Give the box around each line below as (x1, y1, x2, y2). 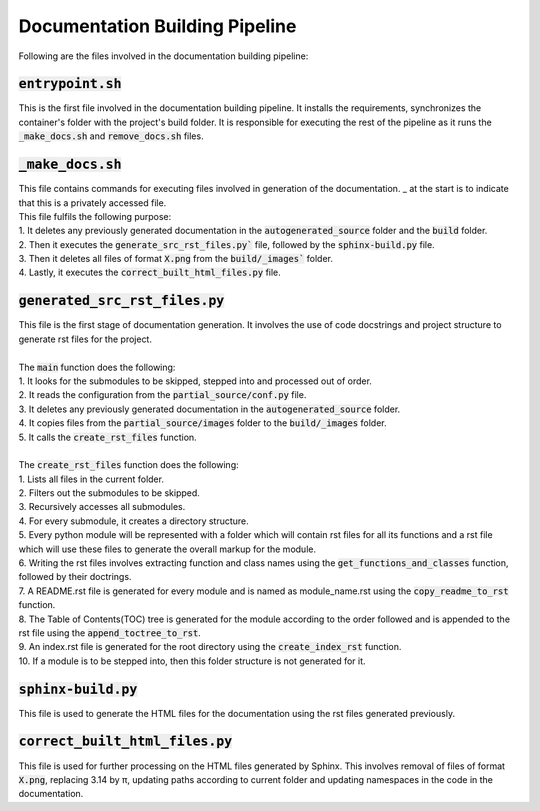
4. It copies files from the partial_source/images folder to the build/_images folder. (18, 417, 387, 429)
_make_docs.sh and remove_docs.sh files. (18, 130, 204, 142)
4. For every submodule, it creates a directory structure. (18, 515, 249, 527)
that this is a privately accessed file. (18, 196, 167, 209)
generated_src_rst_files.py (18, 293, 225, 309)
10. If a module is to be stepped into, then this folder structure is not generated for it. (18, 655, 366, 667)
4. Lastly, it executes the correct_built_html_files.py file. (18, 266, 282, 279)
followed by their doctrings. (18, 571, 132, 583)
